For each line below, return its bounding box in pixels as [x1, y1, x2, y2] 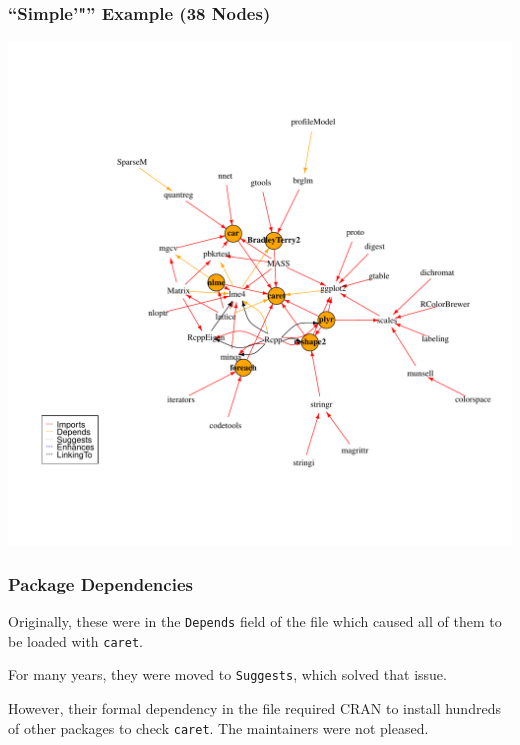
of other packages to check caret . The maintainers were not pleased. [8, 717, 429, 738]
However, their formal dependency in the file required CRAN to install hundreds [8, 698, 501, 718]
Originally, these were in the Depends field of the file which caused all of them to [8, 611, 502, 632]
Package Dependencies [8, 571, 193, 596]
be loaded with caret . [8, 630, 143, 651]
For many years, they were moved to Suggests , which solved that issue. [8, 664, 447, 685]
